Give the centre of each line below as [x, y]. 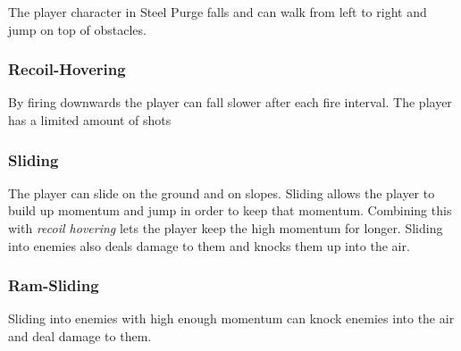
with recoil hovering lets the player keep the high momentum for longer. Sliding [226, 228]
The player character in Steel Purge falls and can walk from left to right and [218, 12]
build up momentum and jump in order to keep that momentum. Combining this [230, 210]
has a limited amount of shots [90, 120]
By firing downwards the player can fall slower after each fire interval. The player [230, 102]
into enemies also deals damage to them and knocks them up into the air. [209, 245]
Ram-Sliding [54, 285]
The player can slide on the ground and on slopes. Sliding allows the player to [222, 192]
